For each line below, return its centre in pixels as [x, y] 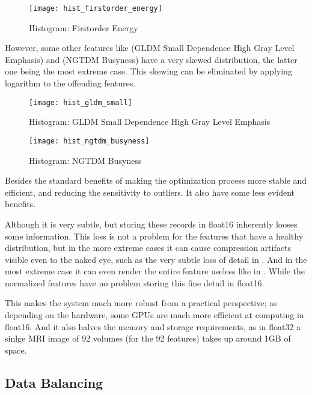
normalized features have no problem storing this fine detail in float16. [135, 282]
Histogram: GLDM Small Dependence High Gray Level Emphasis [150, 122]
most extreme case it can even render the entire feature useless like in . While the [155, 271]
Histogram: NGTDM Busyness [85, 160]
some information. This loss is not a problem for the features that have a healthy [154, 236]
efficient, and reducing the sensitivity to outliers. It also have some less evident [150, 192]
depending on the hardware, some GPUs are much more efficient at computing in [154, 315]
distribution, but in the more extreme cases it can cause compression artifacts [148, 248]
